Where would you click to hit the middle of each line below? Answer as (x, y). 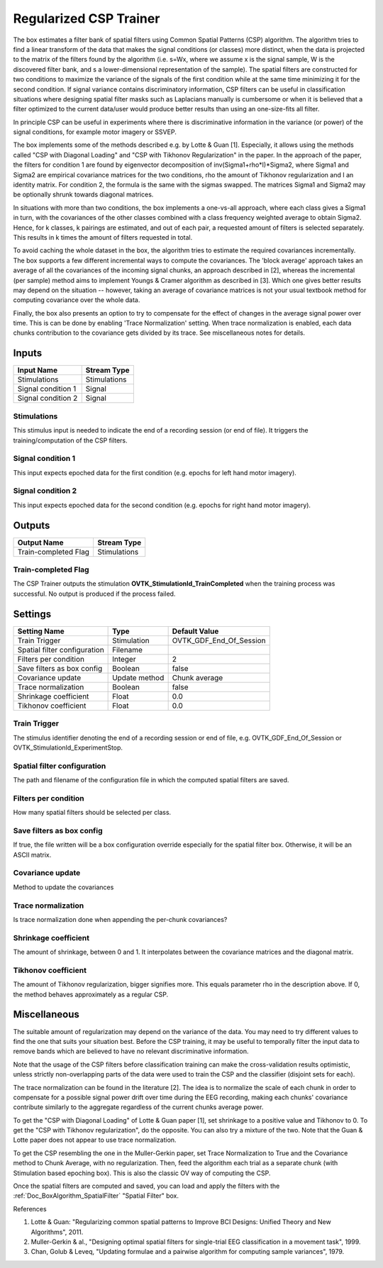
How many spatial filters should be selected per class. (92, 813)
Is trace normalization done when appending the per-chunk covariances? (120, 919)
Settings (32, 614)
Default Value (195, 631)
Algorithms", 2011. (57, 1232)
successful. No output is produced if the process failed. (94, 594)
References (30, 1208)
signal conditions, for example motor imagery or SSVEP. (95, 132)
